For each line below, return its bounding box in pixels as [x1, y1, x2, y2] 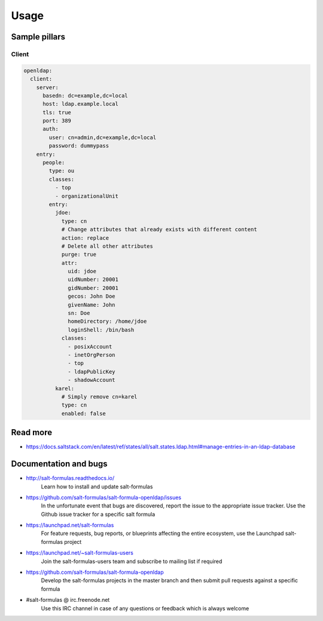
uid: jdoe [68, 268, 97, 275]
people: [42, 159, 65, 166]
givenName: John [68, 301, 116, 308]
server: [36, 84, 59, 91]
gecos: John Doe [68, 293, 116, 300]
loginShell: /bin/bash [68, 326, 135, 333]
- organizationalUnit [54, 192, 119, 200]
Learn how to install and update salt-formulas [41, 483, 153, 490]
